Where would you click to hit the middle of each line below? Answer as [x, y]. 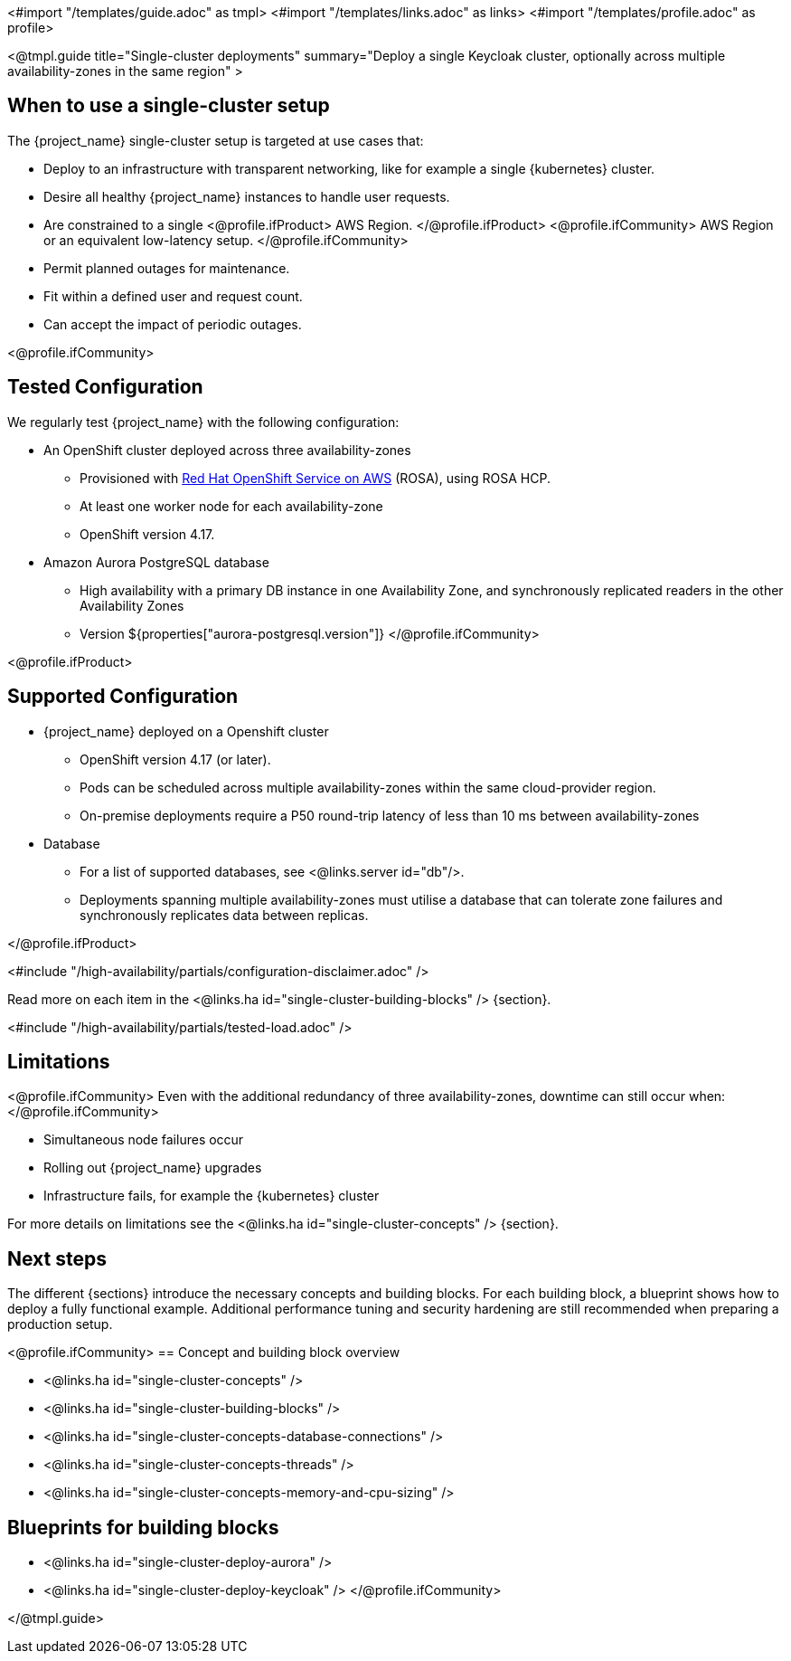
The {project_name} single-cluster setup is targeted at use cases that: [216, 140]
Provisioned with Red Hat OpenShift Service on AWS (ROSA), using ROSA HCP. [315, 478]
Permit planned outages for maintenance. [167, 268]
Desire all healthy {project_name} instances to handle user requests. [247, 196]
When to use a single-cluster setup [169, 106]
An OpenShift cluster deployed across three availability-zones [227, 450]
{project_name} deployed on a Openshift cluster [186, 731]
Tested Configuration [105, 387]
